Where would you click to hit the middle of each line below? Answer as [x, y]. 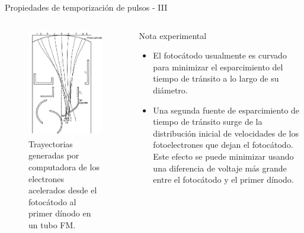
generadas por [54, 155]
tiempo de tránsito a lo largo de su [216, 78]
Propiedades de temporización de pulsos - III [86, 7]
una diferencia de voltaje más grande [220, 168]
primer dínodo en [60, 213]
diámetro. [170, 90]
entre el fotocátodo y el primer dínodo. [223, 179]
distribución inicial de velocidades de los [226, 133]
